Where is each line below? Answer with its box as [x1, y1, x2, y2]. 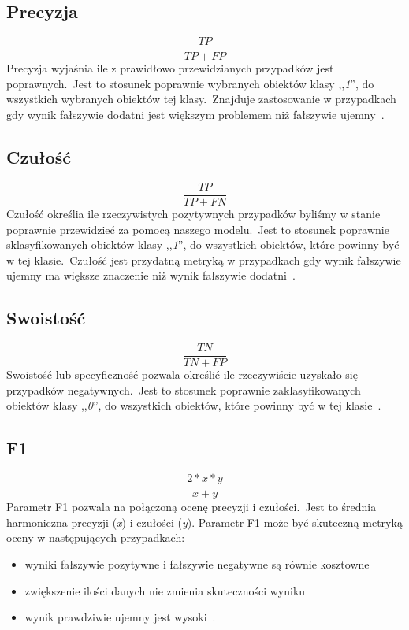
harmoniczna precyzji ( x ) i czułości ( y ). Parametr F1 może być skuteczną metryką [6, 513, 403, 530]
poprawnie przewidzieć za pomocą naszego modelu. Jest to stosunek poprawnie [6, 220, 389, 237]
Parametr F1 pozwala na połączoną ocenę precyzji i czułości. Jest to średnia [6, 498, 377, 515]
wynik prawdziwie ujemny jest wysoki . [24, 609, 216, 625]
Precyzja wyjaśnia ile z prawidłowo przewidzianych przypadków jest [6, 60, 334, 76]
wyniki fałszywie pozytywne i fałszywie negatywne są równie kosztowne [24, 555, 370, 572]
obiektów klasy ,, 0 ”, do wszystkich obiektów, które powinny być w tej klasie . [6, 397, 381, 413]
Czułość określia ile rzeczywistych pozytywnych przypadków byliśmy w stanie [6, 205, 381, 221]
